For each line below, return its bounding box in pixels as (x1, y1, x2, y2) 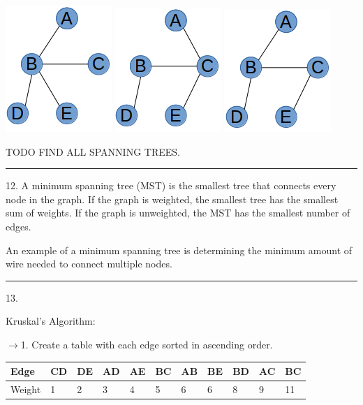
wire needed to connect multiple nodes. (6, 256, 172, 271)
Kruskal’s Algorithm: (6, 314, 96, 328)
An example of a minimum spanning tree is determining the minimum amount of (6, 242, 353, 257)
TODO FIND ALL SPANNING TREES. (6, 144, 180, 159)
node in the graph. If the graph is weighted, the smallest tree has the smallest (6, 191, 339, 206)
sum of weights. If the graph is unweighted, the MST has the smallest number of (6, 205, 350, 220)
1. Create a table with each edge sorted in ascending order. (20, 337, 273, 351)
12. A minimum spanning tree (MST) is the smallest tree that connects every (6, 178, 336, 193)
